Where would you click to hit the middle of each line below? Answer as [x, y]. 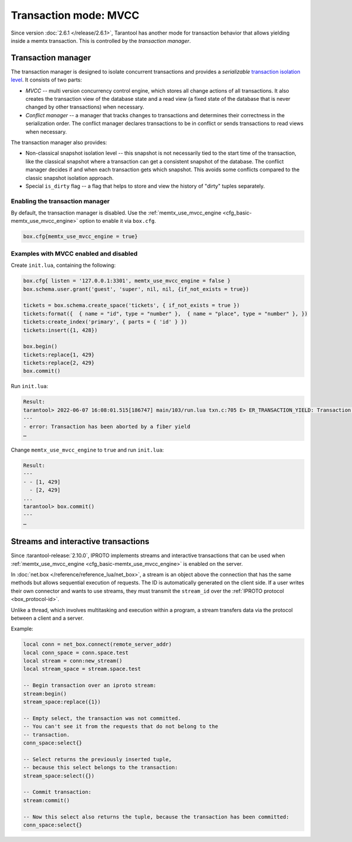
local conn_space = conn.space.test [76, 653]
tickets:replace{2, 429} [59, 363]
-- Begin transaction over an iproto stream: [90, 685]
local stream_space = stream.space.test [82, 669]
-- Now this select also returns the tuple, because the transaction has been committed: [156, 817]
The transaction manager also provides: [59, 142]
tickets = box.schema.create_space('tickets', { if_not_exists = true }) [131, 305]
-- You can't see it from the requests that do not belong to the [121, 726]
